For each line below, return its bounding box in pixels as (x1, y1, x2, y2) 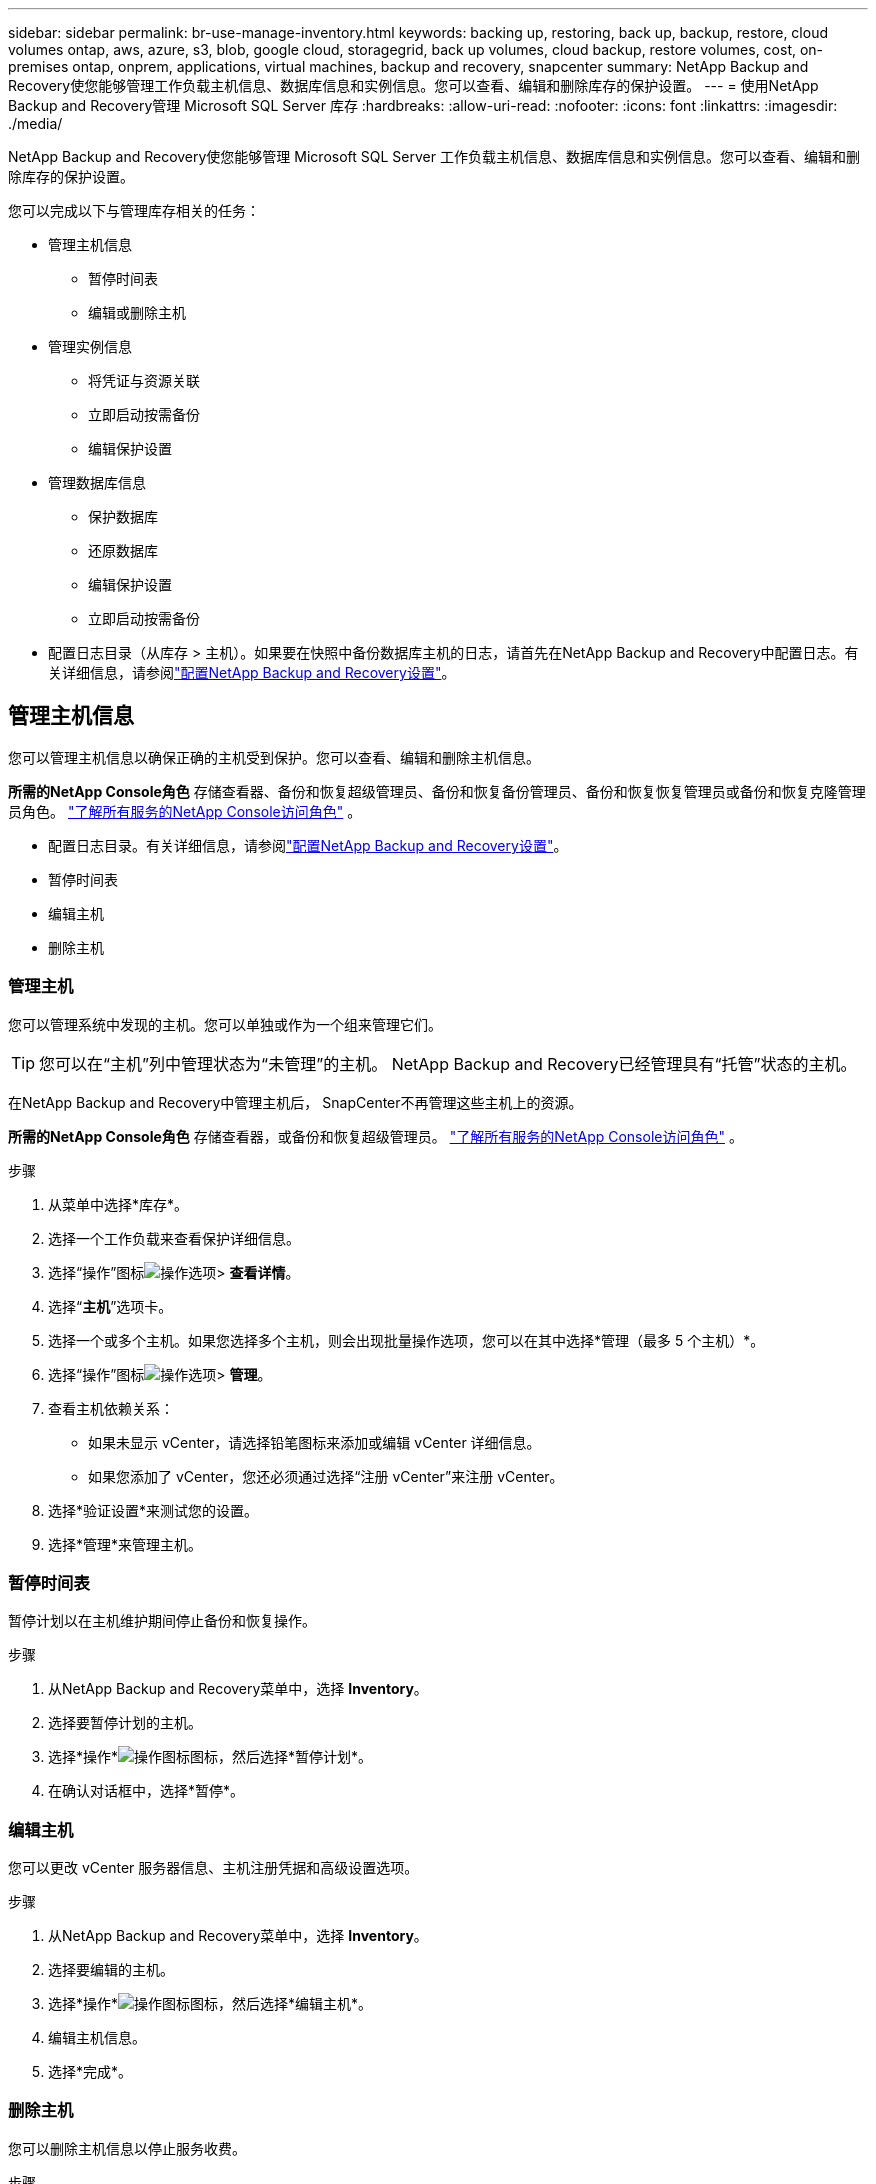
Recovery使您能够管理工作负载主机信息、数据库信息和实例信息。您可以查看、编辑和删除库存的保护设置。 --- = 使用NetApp (8, 77, 819, 94)
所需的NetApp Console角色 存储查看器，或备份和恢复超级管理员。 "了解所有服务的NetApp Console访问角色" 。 (8, 1127, 743, 1145)
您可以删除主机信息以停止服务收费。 (8, 2139, 246, 2157)
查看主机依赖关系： (48, 1399, 174, 1417)
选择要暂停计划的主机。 (48, 1714, 202, 1732)
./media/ (8, 115, 63, 132)
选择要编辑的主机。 (48, 1961, 174, 1979)
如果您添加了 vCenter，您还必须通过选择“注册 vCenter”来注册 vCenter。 (88, 1467, 564, 1485)
